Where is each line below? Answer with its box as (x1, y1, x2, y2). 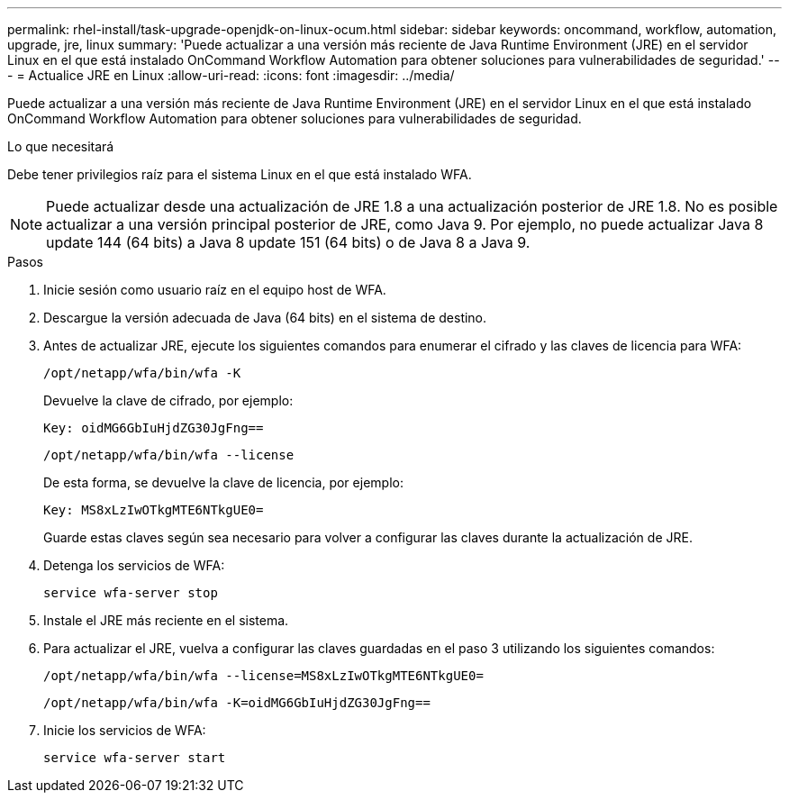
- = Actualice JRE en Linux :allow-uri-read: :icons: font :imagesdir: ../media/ (7, 68, 455, 83)
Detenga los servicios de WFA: (43, 558, 225, 573)
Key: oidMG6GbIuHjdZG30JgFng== (43, 421, 264, 435)
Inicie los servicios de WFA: (43, 723, 206, 738)
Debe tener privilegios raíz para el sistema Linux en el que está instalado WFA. (7, 167, 472, 182)
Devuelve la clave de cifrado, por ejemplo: (43, 393, 294, 408)
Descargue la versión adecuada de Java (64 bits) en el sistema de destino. (43, 310, 487, 325)
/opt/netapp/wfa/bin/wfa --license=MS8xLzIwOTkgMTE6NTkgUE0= (43, 668, 484, 683)
